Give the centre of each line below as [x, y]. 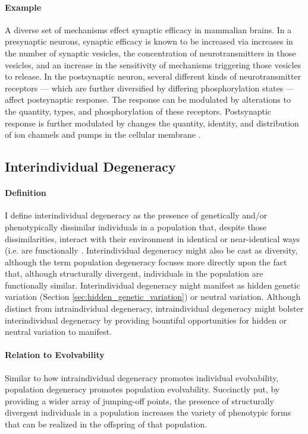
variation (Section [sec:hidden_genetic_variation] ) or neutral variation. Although [153, 297]
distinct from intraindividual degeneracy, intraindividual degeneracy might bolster [154, 308]
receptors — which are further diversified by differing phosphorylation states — [150, 88]
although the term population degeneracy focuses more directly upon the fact [146, 262]
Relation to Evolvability [55, 355]
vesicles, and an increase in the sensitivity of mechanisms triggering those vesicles [153, 64]
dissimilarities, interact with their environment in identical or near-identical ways [153, 238]
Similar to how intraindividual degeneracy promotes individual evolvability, [142, 377]
